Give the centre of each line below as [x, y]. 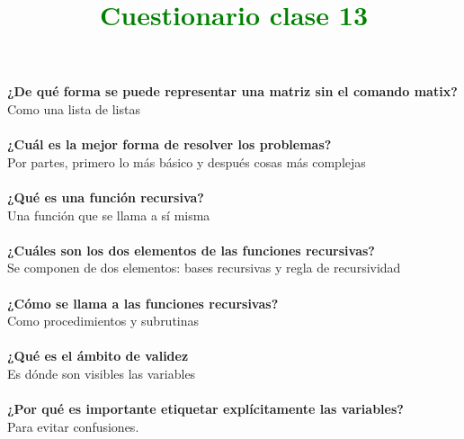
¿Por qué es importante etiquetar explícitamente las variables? [205, 409]
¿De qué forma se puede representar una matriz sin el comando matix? [232, 91]
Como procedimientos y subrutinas [103, 321]
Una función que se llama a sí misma [109, 215]
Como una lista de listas [74, 108]
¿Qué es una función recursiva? [106, 197]
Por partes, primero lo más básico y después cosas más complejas [187, 161]
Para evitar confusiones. [73, 426]
